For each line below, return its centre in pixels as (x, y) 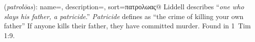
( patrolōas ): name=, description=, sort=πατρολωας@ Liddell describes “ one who (124, 6)
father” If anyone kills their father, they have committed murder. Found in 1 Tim (127, 26)
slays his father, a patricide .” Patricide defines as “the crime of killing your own (124, 16)
